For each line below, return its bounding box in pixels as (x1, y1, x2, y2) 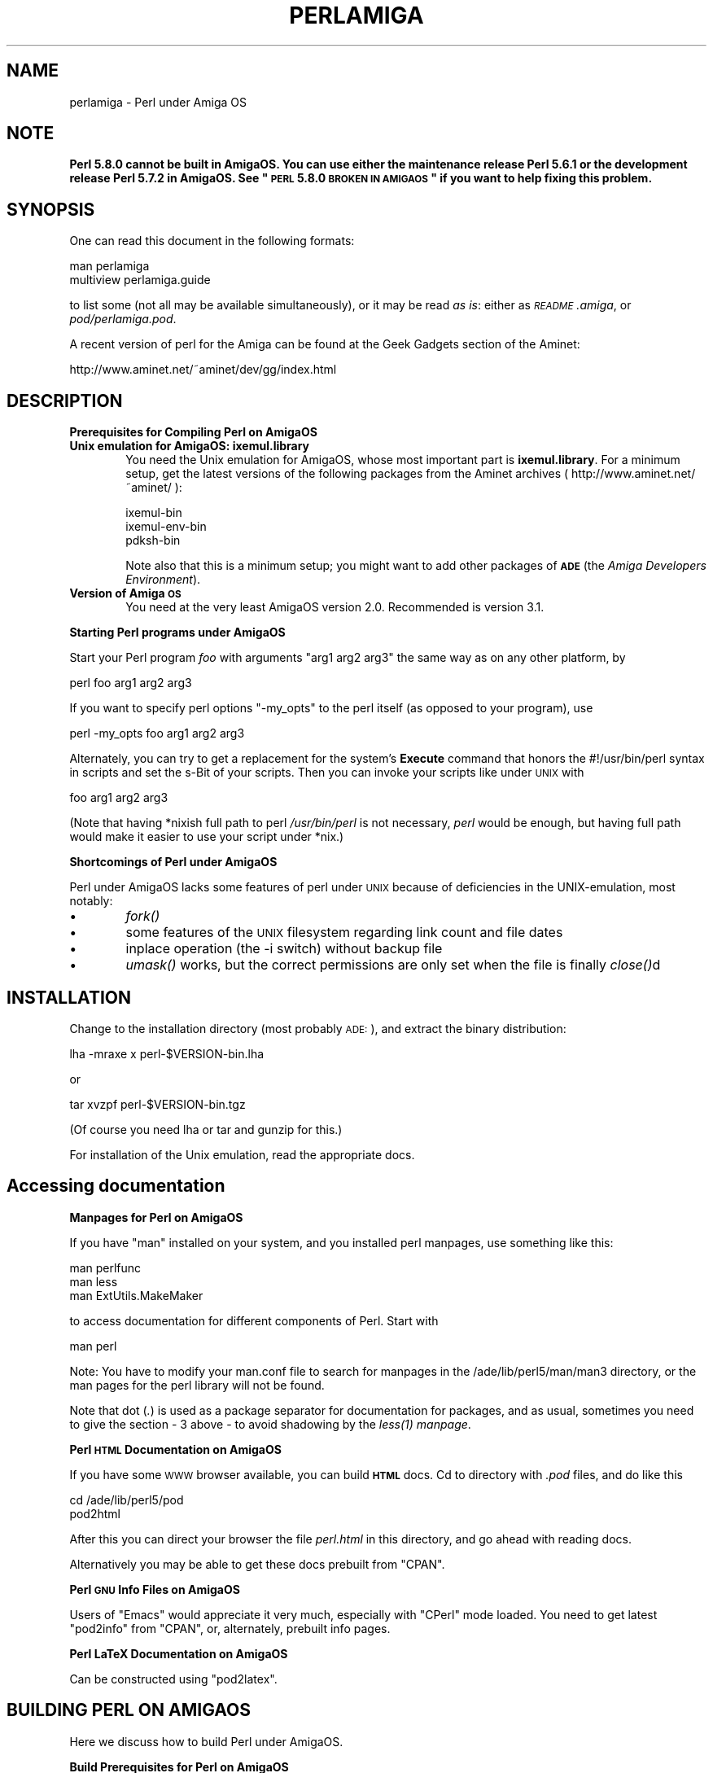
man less (69, 1274, 118, 1289)
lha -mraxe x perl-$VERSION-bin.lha (69, 1046, 265, 1061)
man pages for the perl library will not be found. (69, 1377, 325, 1392)
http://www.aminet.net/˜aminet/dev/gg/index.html (69, 362, 337, 377)
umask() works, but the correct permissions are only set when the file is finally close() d (125, 957, 661, 974)
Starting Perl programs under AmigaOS (69, 625, 286, 640)
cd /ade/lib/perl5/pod (69, 1492, 184, 1507)
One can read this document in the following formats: (69, 234, 355, 248)
